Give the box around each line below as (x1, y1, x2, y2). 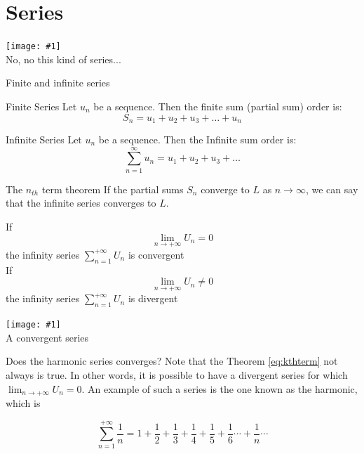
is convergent (128, 247, 184, 261)
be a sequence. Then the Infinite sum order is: (98, 132, 297, 147)
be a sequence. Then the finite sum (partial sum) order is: (93, 98, 342, 113)
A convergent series (6, 330, 89, 344)
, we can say (305, 181, 358, 196)
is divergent (128, 291, 178, 306)
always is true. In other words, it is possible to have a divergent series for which (6, 367, 348, 382)
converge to (201, 181, 250, 196)
